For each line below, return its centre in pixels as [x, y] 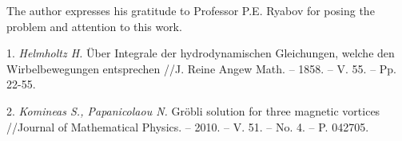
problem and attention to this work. [94, 26]
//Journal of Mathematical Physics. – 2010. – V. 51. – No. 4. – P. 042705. [188, 126]
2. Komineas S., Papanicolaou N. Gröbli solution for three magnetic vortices [193, 110]
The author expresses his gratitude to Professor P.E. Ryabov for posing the [191, 10]
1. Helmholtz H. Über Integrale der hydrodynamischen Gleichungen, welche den [201, 53]
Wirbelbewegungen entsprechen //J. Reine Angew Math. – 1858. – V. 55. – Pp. [202, 68]
